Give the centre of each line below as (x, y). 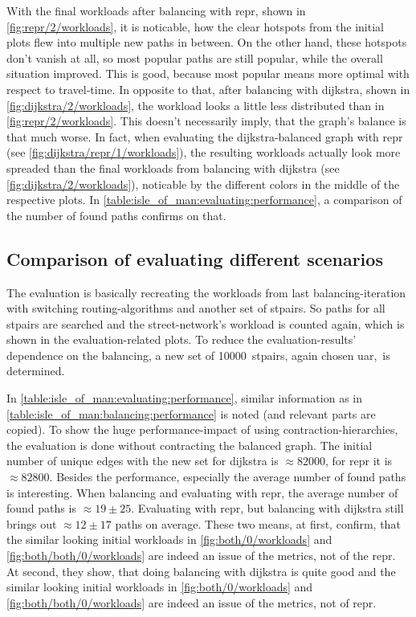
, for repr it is (359, 461)
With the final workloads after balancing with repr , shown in (156, 10)
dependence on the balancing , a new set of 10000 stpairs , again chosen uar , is (198, 355)
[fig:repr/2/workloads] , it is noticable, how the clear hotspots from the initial (195, 26)
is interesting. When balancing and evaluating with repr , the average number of (202, 492)
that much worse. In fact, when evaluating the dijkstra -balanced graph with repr (205, 136)
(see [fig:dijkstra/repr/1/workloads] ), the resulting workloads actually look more (204, 152)
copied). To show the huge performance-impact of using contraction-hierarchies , (202, 429)
